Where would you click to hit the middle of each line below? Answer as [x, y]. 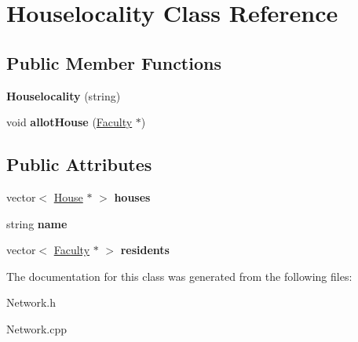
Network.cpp [37, 328]
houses [132, 196]
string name [37, 223]
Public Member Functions [114, 62]
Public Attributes [79, 164]
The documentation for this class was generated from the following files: [179, 276]
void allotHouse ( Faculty [69, 122]
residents [145, 250]
